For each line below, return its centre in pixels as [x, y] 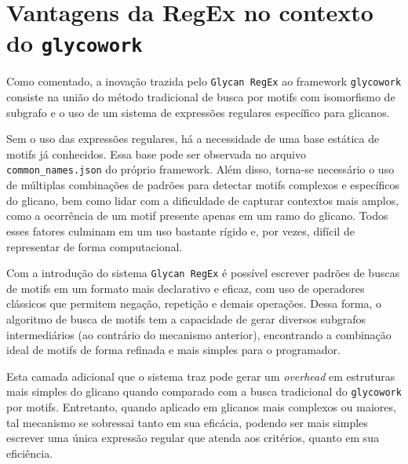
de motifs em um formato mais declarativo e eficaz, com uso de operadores [186, 288]
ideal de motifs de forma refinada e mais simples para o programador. [173, 350]
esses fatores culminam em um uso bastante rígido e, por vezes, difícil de [180, 230]
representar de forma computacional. [95, 246]
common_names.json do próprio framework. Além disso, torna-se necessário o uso [200, 169]
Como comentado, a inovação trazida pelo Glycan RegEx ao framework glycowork [204, 81]
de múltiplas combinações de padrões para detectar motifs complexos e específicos [203, 185]
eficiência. [30, 453]
